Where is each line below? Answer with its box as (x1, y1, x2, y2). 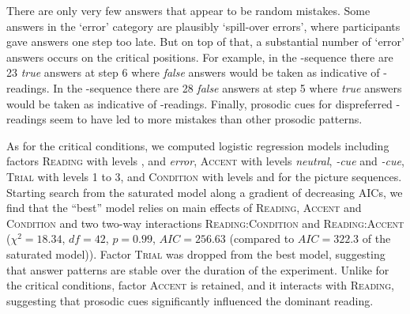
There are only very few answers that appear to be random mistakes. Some (6, 2, 371, 18)
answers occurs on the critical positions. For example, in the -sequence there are (6, 48, 393, 65)
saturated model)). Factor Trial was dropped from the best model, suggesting (6, 245, 386, 262)
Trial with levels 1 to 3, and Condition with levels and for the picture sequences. (6, 168, 402, 184)
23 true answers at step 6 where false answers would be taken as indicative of (6, 64, 380, 81)
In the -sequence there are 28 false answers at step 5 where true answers (53, 79, 402, 96)
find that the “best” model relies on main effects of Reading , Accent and (6, 199, 362, 216)
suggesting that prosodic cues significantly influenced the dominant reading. (6, 292, 374, 308)
